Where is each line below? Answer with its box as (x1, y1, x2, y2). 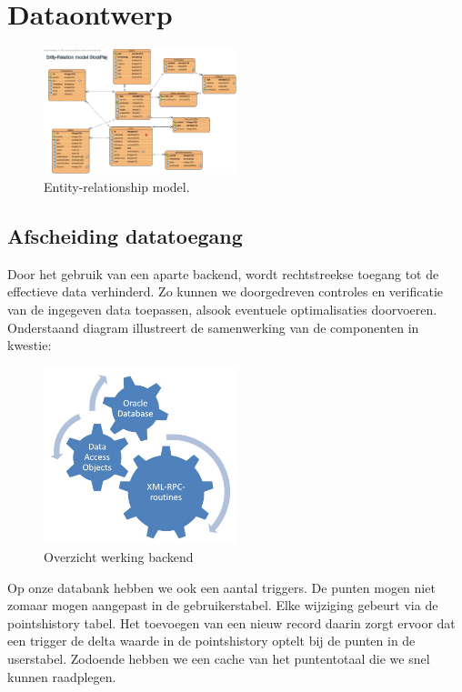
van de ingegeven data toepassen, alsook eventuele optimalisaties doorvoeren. (7, 299, 437, 318)
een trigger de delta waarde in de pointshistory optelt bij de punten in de (7, 631, 416, 650)
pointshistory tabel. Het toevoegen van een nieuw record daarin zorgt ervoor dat (7, 613, 456, 632)
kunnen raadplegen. (7, 667, 116, 686)
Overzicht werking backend (44, 547, 194, 567)
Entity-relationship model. (44, 176, 190, 196)
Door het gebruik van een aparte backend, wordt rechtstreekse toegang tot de (7, 264, 439, 283)
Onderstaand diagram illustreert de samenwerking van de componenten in (7, 317, 419, 336)
